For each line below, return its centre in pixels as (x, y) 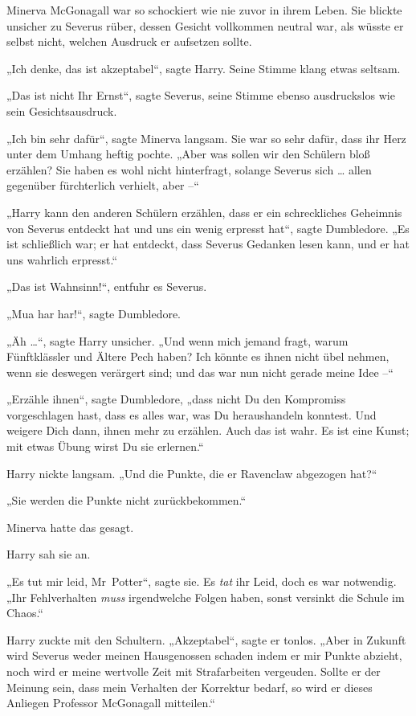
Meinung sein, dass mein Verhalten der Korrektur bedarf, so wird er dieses (190, 687)
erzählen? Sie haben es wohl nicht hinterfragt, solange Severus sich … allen (189, 169)
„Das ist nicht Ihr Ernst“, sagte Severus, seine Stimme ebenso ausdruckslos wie (201, 95)
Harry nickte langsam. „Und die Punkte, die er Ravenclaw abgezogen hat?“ (192, 473)
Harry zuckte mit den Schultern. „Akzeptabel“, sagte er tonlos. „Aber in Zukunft (206, 639)
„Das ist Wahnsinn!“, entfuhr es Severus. (107, 286)
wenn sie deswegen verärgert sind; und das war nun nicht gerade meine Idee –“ (200, 372)
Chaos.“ (25, 613)
